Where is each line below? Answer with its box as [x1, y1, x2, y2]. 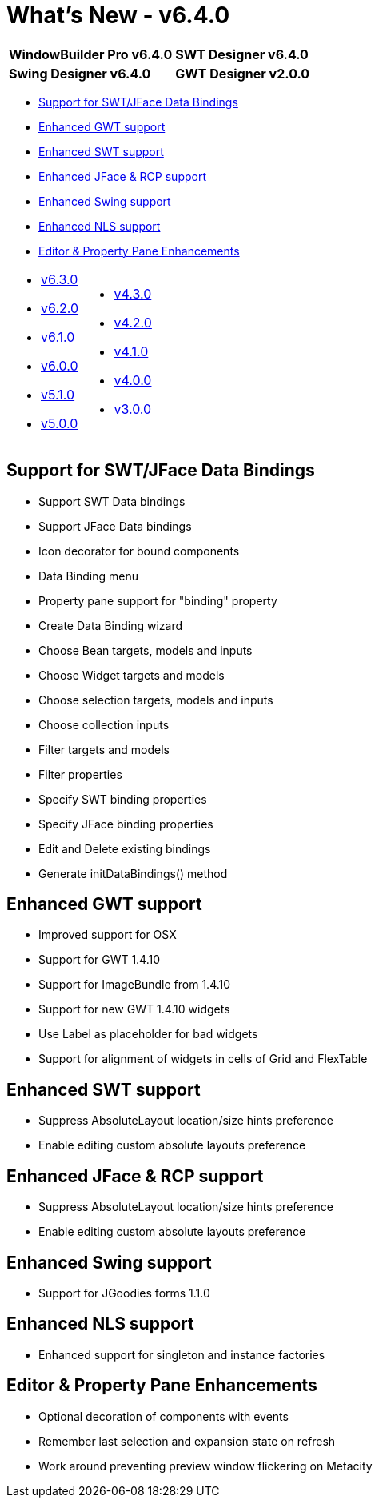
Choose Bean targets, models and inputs [38, 643, 253, 657]
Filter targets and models [38, 742, 170, 756]
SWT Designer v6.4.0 [175, 46, 309, 62]
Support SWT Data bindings [38, 494, 186, 508]
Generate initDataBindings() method [38, 866, 228, 880]
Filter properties [38, 767, 122, 781]
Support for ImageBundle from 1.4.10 [38, 977, 231, 992]
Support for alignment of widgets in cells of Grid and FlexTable [38, 1052, 368, 1066]
